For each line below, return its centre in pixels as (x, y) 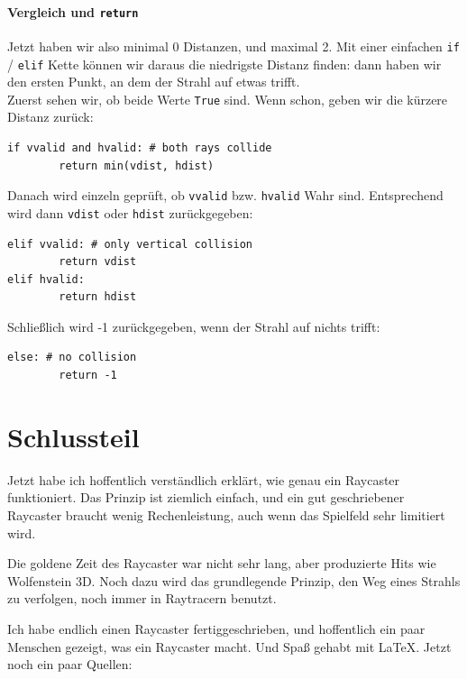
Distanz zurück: (50, 117)
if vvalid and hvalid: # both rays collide (140, 148)
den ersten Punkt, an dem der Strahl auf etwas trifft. (154, 82)
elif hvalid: (46, 279)
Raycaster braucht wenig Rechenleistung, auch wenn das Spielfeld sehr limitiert (226, 514)
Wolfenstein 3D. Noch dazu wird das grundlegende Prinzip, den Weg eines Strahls (234, 580)
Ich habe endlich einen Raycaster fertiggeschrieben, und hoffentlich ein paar (216, 628)
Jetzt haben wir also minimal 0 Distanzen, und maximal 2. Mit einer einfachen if (233, 46)
